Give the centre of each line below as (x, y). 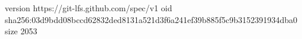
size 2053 (21, 31)
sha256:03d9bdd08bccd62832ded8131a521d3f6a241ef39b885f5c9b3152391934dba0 (151, 19)
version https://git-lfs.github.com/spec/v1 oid (89, 8)
